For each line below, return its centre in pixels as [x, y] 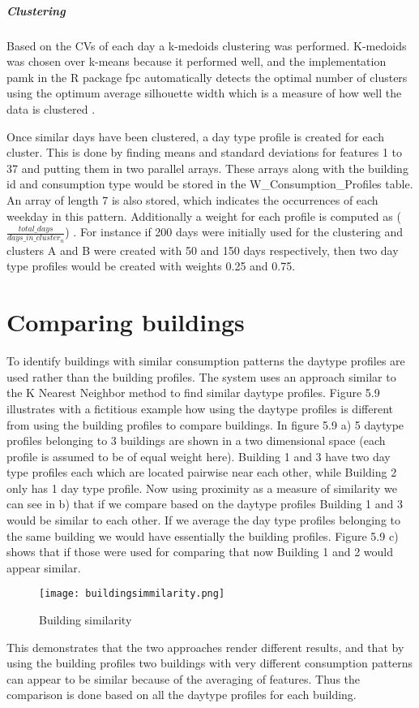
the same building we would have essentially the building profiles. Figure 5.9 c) [203, 535]
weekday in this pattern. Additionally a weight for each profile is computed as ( [204, 216]
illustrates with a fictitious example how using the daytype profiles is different [200, 408]
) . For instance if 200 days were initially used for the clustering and [234, 232]
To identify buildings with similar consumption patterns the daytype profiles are [206, 361]
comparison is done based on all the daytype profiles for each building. [182, 695]
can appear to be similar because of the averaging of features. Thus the [184, 678]
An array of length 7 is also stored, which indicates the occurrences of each [192, 199]
